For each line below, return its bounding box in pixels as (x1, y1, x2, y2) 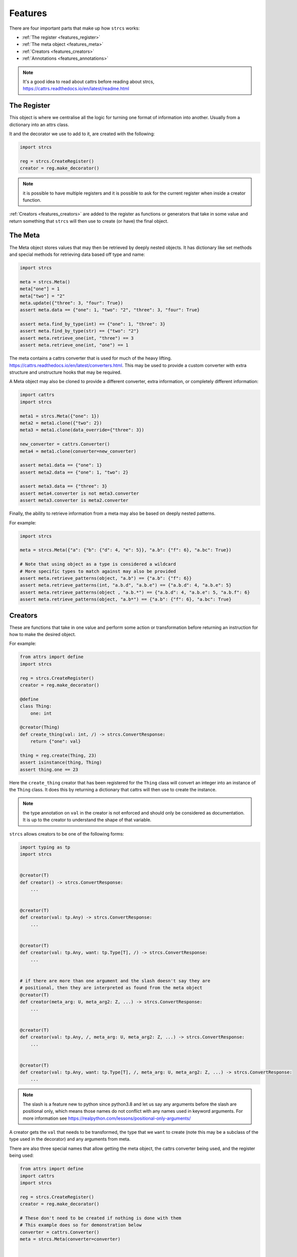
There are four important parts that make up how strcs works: (9, 25, 140, 31)
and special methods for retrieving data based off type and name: (9, 251, 145, 257)
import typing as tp (20, 844, 70, 850)
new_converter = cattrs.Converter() (20, 441, 110, 447)
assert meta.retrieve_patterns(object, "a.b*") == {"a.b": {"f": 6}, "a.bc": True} (20, 596, 232, 602)
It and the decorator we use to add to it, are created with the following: (9, 131, 155, 137)
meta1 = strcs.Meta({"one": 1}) (20, 413, 100, 419)
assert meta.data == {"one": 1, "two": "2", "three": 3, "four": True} (20, 307, 200, 313)
